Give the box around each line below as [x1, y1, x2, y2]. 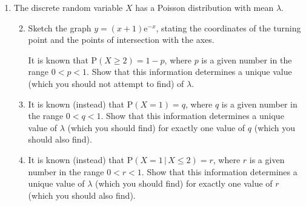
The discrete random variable [13, 1, 123, 13]
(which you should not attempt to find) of [28, 77, 184, 89]
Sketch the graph [28, 21, 91, 34]
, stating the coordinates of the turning [156, 21, 301, 34]
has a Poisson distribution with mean [135, 1, 274, 13]
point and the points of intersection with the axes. [28, 33, 215, 46]
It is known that [28, 53, 88, 66]
